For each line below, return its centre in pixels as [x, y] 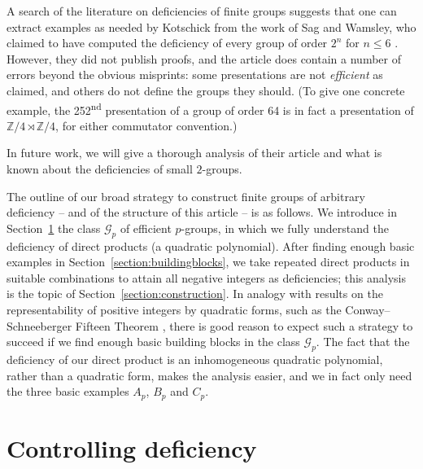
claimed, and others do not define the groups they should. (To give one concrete [206, 90]
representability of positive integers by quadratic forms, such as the [174, 309]
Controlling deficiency [132, 447]
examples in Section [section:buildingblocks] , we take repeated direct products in [208, 262]
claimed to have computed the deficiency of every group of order [167, 43]
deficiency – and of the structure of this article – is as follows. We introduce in [202, 212]
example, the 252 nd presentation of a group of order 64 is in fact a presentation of [210, 108]
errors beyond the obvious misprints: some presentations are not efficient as [195, 75]
